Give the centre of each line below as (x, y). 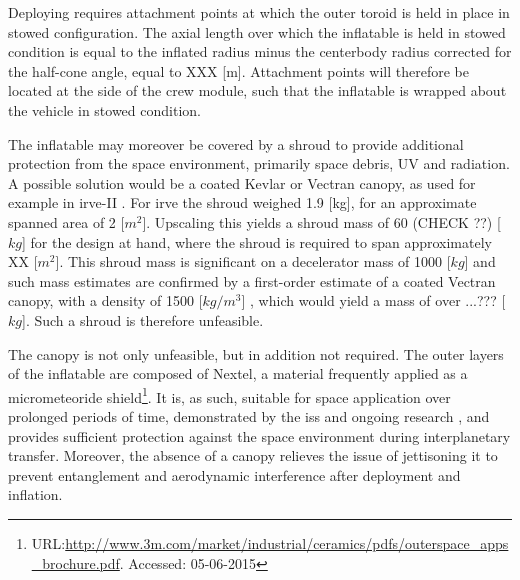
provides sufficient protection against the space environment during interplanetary (259, 435)
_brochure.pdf (75, 562)
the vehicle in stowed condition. (104, 109)
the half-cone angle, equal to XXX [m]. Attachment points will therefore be (238, 70)
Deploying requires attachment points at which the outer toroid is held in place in (259, 12)
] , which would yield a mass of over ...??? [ (373, 300)
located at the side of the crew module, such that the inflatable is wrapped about (257, 90)
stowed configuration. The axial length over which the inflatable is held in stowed (257, 31)
